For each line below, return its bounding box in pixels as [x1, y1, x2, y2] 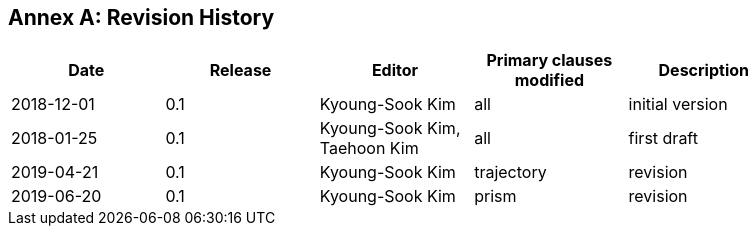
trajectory [474, 162, 547, 183]
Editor [371, 60, 419, 81]
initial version [628, 94, 728, 115]
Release [209, 60, 272, 81]
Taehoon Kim [319, 138, 419, 159]
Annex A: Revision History [8, 5, 275, 30]
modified [514, 70, 585, 91]
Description [658, 60, 749, 81]
